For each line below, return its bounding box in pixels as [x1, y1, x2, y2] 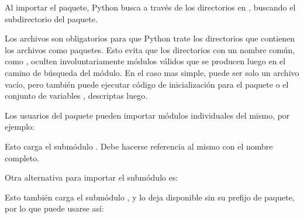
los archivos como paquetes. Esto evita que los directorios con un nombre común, [5, 43, 295, 56]
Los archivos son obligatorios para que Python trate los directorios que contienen [5, 32, 295, 44]
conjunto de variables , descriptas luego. [5, 89, 148, 102]
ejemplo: [5, 120, 34, 133]
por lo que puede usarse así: [5, 202, 104, 214]
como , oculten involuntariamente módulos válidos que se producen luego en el [5, 55, 286, 67]
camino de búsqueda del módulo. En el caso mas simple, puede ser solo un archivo [5, 66, 299, 78]
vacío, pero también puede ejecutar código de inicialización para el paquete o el [5, 78, 289, 90]
